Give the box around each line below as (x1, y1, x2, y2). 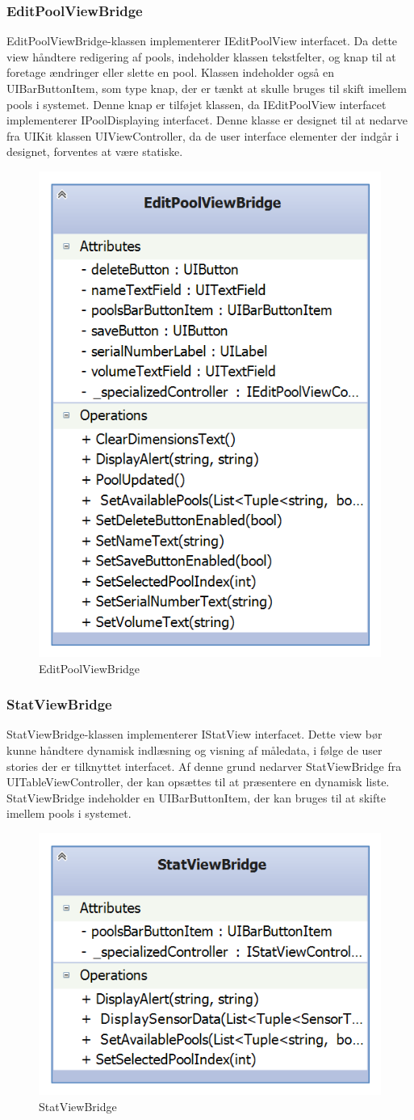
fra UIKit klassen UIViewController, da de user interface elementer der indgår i (6, 127, 399, 144)
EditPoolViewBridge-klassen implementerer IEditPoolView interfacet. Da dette (6, 32, 398, 49)
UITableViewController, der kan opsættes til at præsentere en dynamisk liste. (6, 773, 390, 790)
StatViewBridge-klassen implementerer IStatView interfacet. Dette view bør (6, 726, 383, 743)
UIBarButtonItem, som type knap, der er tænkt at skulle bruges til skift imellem (6, 80, 407, 96)
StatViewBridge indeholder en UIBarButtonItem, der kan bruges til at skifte (6, 789, 386, 806)
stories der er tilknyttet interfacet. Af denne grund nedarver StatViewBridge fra (6, 757, 402, 774)
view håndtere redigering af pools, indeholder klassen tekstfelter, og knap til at (6, 48, 396, 65)
